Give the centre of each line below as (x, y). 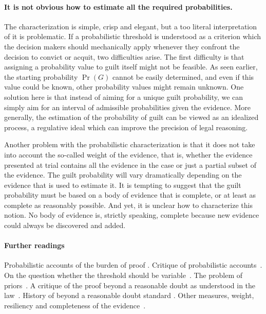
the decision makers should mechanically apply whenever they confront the (122, 46)
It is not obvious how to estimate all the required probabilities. (118, 6)
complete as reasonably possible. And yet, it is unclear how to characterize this (128, 205)
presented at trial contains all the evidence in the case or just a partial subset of (130, 164)
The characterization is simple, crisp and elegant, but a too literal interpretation (131, 26)
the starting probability (41, 76)
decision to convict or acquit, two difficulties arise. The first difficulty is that (124, 56)
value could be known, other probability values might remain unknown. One (124, 87)
